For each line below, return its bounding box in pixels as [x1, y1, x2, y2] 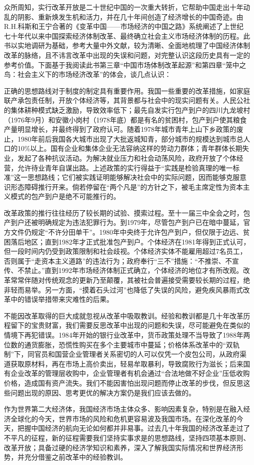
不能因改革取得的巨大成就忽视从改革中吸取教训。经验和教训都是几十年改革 [4, 310, 243, 320]
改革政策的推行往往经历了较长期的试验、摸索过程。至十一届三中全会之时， [4, 207, 243, 218]
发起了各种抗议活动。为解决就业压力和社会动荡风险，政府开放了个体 [17, 152, 236, 163]
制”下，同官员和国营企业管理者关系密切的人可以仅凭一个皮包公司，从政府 [4, 349, 240, 359]
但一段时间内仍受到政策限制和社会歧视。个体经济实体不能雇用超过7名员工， [4, 246, 247, 256]
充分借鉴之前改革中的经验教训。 [24, 452, 127, 462]
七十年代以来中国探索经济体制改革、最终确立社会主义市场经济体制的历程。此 [4, 30, 250, 41]
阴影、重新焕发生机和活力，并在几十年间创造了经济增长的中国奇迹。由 [17, 11, 243, 22]
